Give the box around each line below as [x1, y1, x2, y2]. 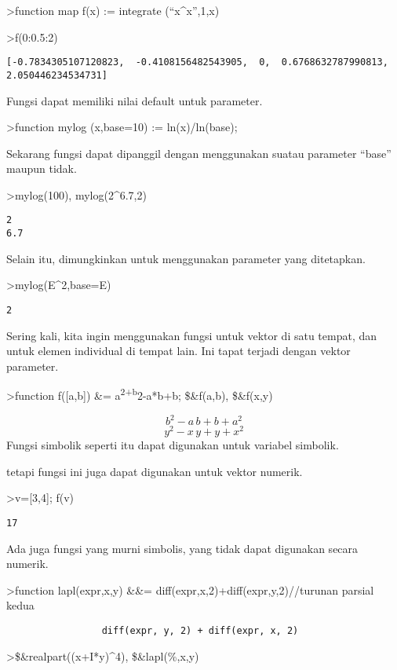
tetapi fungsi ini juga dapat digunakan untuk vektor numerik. [6, 463, 303, 479]
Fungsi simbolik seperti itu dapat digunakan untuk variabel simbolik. [6, 437, 339, 453]
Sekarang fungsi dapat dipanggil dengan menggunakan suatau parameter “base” [6, 145, 392, 161]
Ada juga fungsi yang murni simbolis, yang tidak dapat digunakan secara [6, 540, 359, 556]
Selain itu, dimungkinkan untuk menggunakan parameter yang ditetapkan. [6, 250, 366, 266]
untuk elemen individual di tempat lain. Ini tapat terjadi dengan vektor [6, 342, 351, 359]
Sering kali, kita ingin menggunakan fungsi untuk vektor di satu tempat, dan [6, 327, 377, 343]
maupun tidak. [6, 160, 77, 177]
